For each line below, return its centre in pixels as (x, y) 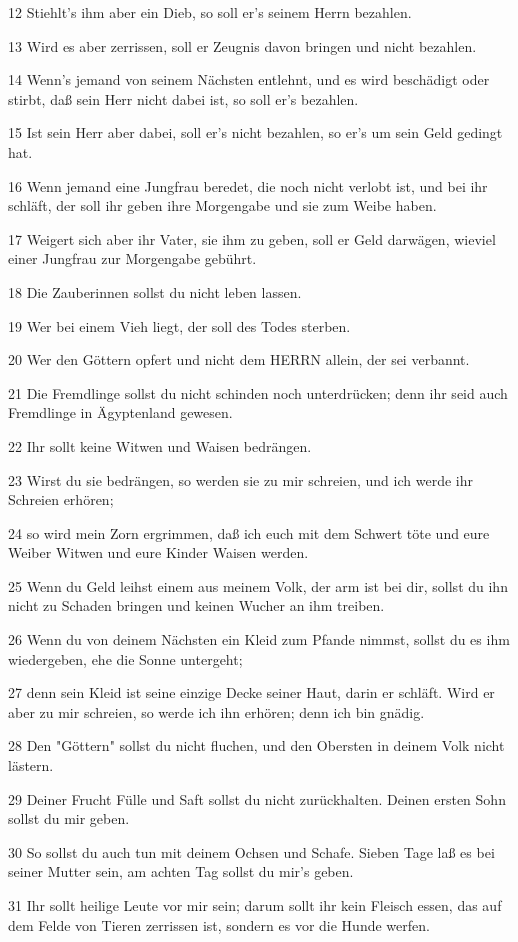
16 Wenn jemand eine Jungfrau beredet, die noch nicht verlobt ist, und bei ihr (248, 185)
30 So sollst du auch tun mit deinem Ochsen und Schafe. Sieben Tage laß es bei (251, 851)
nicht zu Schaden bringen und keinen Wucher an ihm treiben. (196, 605)
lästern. (31, 765)
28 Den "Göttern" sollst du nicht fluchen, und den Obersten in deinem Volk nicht (256, 745)
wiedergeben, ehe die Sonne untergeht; (125, 658)
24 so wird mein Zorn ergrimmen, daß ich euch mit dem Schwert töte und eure (249, 532)
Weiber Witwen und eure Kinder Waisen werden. (158, 552)
